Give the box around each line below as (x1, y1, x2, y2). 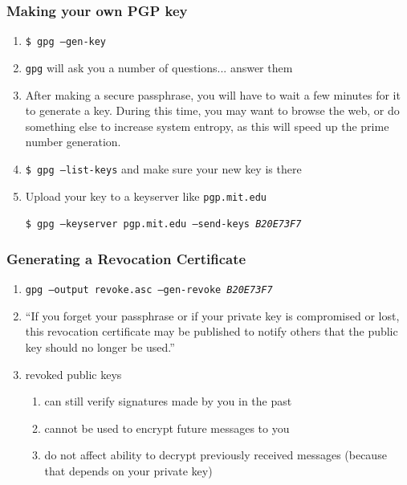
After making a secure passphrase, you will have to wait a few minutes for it (25, 86, 401, 103)
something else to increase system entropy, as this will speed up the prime (25, 117, 389, 134)
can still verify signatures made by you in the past (44, 393, 292, 410)
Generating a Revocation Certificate (6, 248, 246, 268)
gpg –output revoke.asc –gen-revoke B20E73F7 (25, 284, 273, 296)
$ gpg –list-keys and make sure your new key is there (25, 160, 302, 177)
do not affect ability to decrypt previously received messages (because (44, 446, 387, 463)
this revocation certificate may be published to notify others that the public (25, 323, 398, 340)
